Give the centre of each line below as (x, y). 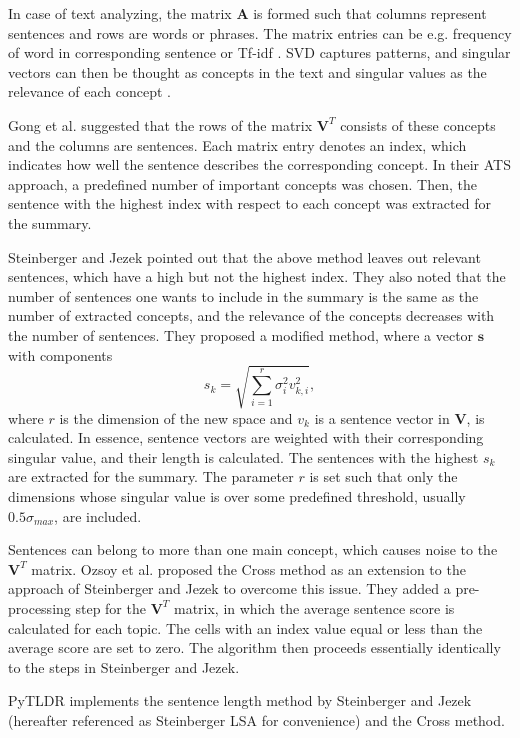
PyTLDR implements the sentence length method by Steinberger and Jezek (240, 700)
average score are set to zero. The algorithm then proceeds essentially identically (254, 647)
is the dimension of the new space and (176, 417)
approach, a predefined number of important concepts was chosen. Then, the (242, 183)
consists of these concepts (418, 124)
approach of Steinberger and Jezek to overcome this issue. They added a (229, 588)
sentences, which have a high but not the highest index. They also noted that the (257, 276)
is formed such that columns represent (370, 13)
